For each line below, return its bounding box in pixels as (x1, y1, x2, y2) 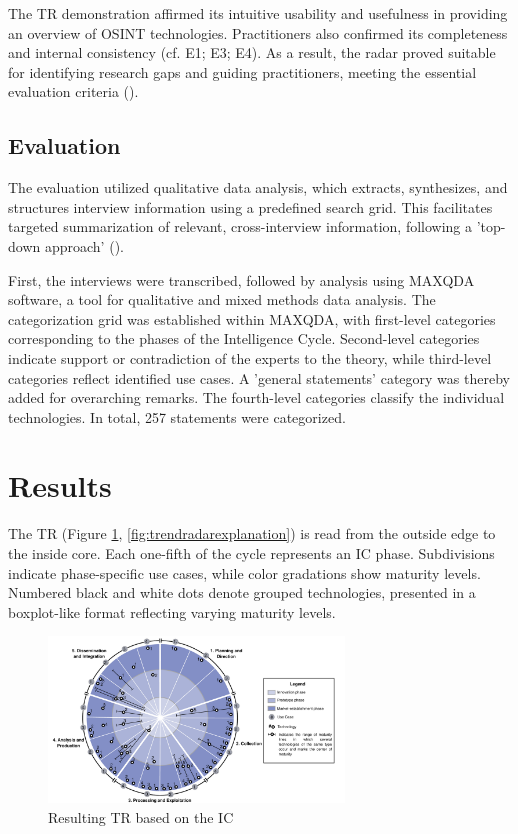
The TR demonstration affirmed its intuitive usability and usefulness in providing (8, 3, 508, 23)
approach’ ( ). (44, 235, 124, 256)
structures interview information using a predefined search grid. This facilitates (8, 196, 493, 217)
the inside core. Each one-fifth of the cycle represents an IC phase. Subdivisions (8, 543, 495, 564)
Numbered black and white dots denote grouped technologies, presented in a (8, 582, 476, 603)
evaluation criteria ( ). (8, 81, 139, 102)
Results (8, 465, 112, 506)
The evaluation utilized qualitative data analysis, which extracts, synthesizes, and (8, 177, 508, 198)
